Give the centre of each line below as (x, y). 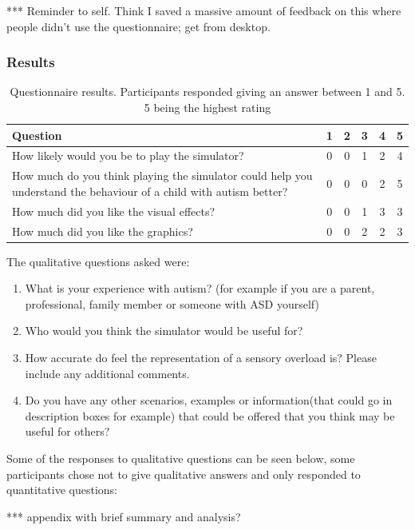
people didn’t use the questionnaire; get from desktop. (138, 26)
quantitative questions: (62, 490)
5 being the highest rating (207, 107)
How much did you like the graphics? (103, 231)
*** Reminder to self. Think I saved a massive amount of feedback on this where (204, 10)
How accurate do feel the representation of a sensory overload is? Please (201, 358)
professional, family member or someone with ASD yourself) (172, 303)
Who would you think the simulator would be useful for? (164, 331)
